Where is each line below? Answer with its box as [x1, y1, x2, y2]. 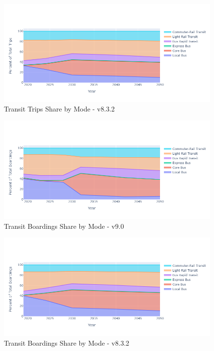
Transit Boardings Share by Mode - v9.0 [4, 221, 124, 231]
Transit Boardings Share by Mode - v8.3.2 [4, 337, 129, 348]
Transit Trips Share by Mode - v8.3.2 [4, 104, 115, 114]
